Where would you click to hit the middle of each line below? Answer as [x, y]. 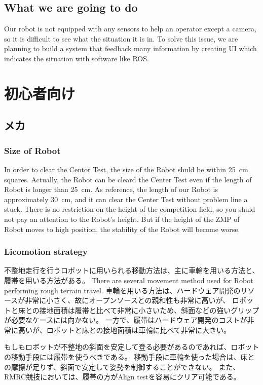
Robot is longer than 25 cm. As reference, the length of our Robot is [111, 189]
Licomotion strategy [46, 252]
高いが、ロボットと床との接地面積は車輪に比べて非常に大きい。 [124, 330]
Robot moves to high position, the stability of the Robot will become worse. [122, 229]
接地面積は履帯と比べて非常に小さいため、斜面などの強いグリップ [149, 310]
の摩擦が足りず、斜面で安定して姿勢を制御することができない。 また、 [122, 367]
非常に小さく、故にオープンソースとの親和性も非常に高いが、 [127, 300]
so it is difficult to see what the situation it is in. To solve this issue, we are [121, 38]
